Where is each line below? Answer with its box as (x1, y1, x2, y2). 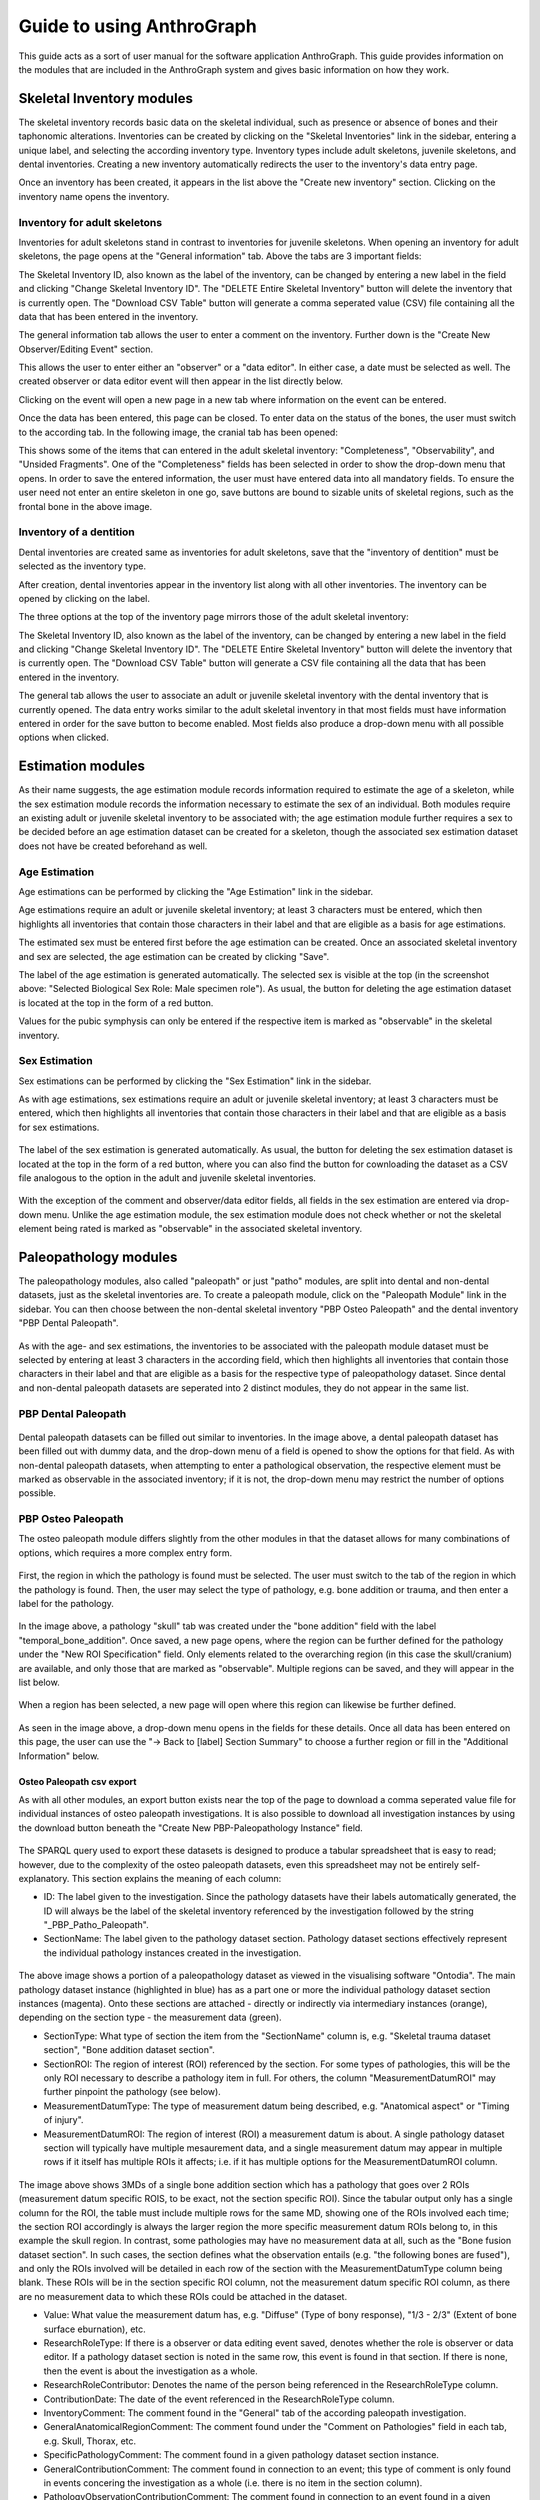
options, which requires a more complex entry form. (18, 1546, 233, 1559)
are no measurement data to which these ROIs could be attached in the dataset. (18, 2290, 348, 2302)
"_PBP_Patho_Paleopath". (43, 1919, 149, 1931)
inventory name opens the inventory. (18, 190, 170, 202)
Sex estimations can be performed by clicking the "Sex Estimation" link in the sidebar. (18, 1075, 372, 1087)
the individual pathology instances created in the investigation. (43, 1946, 302, 1959)
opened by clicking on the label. (18, 592, 150, 604)
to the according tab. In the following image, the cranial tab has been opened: (18, 426, 339, 438)
